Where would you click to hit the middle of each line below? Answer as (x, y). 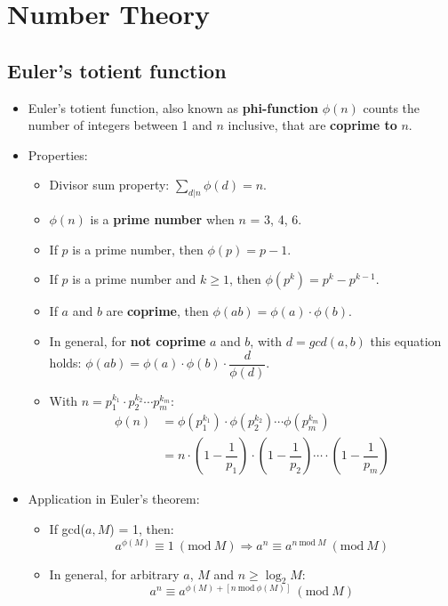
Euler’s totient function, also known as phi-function (173, 107)
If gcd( (68, 529)
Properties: (58, 154)
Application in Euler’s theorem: (114, 499)
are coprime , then (157, 311)
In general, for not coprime (128, 340)
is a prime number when (162, 219)
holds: (65, 362)
